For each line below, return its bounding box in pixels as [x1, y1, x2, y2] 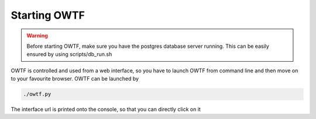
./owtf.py [23, 91, 51, 97]
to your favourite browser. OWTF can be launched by [11, 75, 139, 82]
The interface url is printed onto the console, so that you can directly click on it [11, 106, 201, 113]
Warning [26, 32, 48, 39]
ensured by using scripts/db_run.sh [26, 51, 112, 58]
